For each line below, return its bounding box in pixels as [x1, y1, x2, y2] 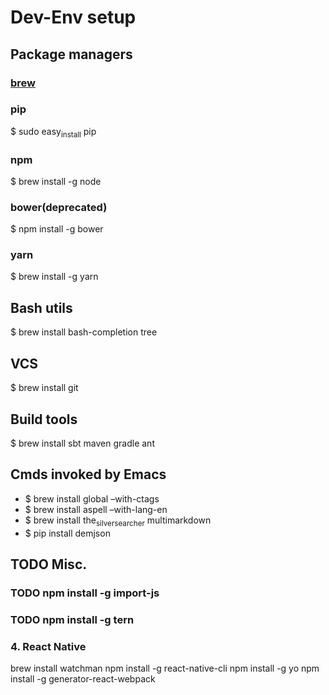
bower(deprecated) [10, 200, 108, 214]
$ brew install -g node [10, 175, 102, 187]
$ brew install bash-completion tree [10, 326, 158, 338]
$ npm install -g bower [10, 223, 104, 235]
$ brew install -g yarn [10, 271, 99, 283]
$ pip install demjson [24, 527, 111, 539]
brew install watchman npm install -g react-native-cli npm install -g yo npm [10, 662, 320, 675]
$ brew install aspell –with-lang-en [24, 503, 168, 515]
